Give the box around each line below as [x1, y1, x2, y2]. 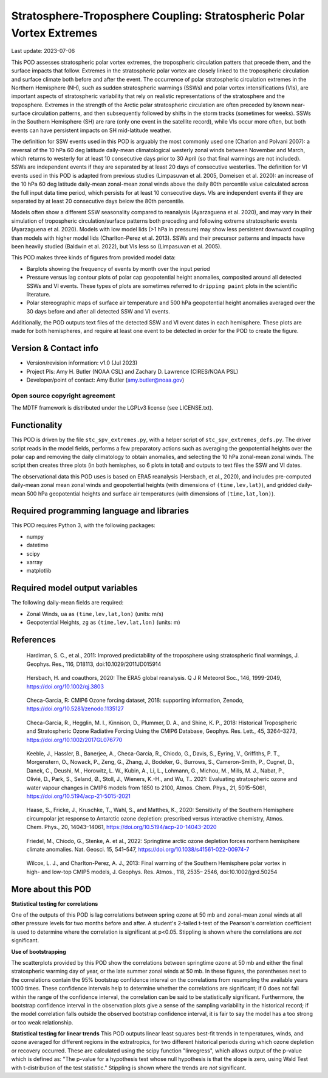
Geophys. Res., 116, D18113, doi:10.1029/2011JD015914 [26, 660, 162, 668]
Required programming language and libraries [11, 506, 190, 516]
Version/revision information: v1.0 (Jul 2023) [26, 359, 138, 366]
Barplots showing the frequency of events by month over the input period [26, 265, 210, 272]
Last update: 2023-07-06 [11, 47, 75, 55]
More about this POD [11, 884, 92, 894]
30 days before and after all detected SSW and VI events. [26, 307, 170, 315]
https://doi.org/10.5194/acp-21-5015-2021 [26, 792, 131, 800]
